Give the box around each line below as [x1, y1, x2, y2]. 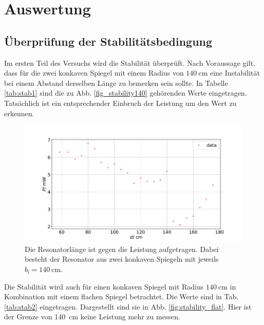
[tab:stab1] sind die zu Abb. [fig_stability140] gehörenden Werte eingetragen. [4, 87, 247, 98]
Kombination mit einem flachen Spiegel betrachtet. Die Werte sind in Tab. [4, 291, 239, 302]
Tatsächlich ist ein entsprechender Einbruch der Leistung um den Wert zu [4, 97, 237, 108]
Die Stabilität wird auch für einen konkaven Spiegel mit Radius [4, 281, 204, 292]
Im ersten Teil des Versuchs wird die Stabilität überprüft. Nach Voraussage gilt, [4, 57, 255, 68]
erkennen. [4, 107, 34, 118]
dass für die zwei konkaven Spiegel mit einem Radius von [4, 67, 184, 78]
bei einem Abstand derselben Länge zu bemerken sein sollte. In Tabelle [4, 77, 228, 88]
